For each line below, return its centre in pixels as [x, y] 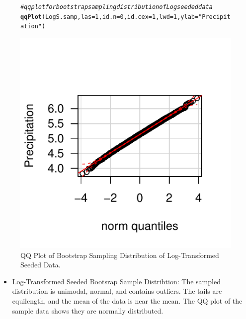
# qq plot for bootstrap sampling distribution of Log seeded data [117, 7]
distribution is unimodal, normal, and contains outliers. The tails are [117, 291]
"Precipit [214, 17]
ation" [31, 27]
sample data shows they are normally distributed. [88, 310]
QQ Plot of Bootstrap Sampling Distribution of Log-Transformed [120, 255]
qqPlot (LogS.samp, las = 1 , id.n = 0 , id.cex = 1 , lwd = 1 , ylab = [110, 17]
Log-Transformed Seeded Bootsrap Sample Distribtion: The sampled [116, 281]
